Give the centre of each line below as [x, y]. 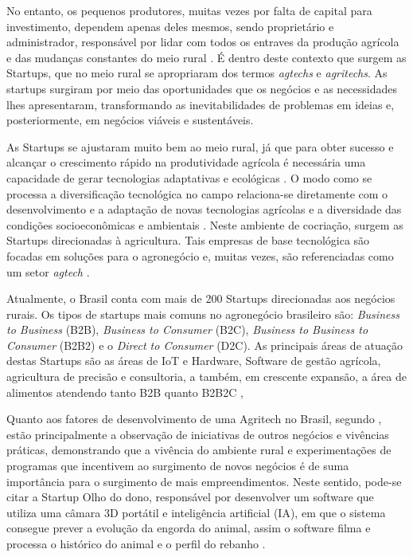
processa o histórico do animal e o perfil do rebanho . [136, 543]
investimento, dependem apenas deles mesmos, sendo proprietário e [170, 26]
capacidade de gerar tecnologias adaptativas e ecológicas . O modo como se [189, 177]
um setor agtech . [48, 271]
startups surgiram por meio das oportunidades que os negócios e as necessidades [202, 88]
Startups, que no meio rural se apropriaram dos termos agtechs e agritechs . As [197, 73]
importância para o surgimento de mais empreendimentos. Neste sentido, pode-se [204, 481]
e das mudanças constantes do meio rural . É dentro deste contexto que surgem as [206, 57]
